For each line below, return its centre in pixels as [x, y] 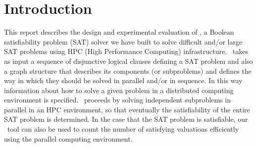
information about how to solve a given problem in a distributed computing [119, 90]
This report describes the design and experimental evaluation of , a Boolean [119, 32]
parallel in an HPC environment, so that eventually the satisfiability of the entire [127, 109]
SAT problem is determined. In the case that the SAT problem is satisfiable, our [126, 119]
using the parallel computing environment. [68, 138]
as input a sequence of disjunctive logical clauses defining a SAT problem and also [128, 61]
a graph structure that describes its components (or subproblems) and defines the [128, 71]
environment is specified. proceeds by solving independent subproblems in [117, 100]
